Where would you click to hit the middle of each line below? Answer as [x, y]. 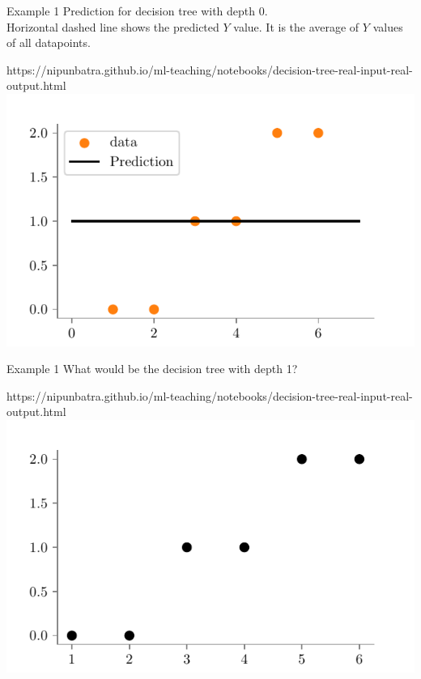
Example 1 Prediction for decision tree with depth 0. [137, 11]
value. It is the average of [296, 26]
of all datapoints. [49, 42]
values [388, 26]
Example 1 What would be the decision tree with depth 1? [152, 369]
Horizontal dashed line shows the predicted [113, 26]
